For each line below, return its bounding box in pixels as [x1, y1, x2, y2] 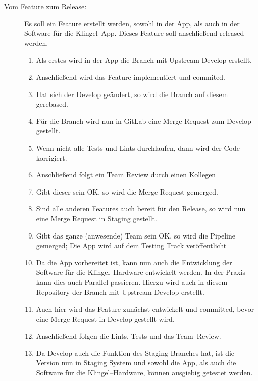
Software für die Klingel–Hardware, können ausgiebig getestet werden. [36, 367, 253, 378]
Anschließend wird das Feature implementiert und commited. [36, 71, 225, 82]
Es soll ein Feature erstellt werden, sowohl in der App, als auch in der [24, 18, 240, 28]
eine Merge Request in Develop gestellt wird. [36, 313, 175, 324]
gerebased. [36, 99, 68, 109]
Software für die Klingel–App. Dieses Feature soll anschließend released [24, 28, 244, 38]
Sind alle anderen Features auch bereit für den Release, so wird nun [36, 203, 246, 214]
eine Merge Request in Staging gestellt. [36, 213, 157, 223]
